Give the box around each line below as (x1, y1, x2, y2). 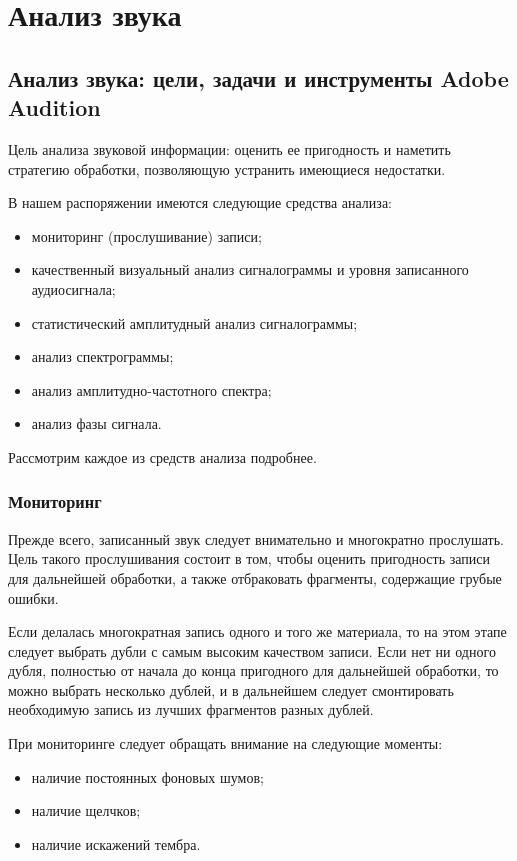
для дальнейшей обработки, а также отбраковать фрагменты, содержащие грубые (8, 567, 502, 588)
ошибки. (8, 587, 59, 608)
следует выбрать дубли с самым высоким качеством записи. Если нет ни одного (8, 640, 496, 661)
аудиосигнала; (31, 278, 116, 299)
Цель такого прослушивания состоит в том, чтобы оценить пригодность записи (8, 548, 490, 569)
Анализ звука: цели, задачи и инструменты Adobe (8, 62, 509, 93)
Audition (8, 92, 101, 123)
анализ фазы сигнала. (31, 413, 162, 434)
